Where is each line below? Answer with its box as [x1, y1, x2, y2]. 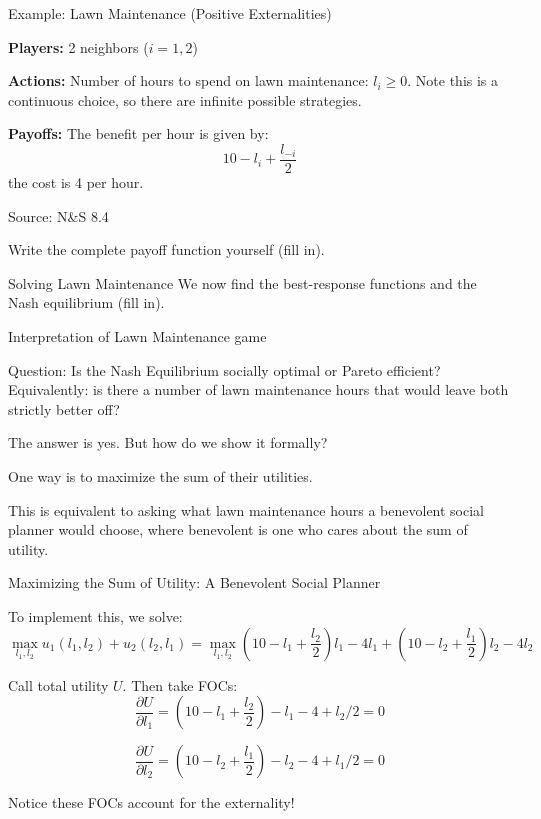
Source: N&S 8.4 [8, 205, 109, 226]
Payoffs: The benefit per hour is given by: [8, 123, 269, 144]
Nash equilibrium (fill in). [8, 292, 165, 313]
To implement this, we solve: [8, 605, 183, 626]
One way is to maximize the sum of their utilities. [8, 465, 313, 486]
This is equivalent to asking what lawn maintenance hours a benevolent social [8, 499, 485, 520]
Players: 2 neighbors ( [8, 36, 149, 57]
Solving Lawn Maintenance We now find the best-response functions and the [8, 272, 477, 293]
